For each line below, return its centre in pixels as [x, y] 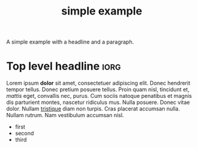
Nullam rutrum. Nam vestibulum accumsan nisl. [65, 115]
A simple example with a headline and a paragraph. [70, 42]
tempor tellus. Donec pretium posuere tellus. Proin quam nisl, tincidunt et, [98, 89]
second [25, 134]
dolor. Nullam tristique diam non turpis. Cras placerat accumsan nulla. [93, 109]
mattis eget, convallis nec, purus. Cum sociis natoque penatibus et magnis [99, 96]
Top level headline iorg [64, 66]
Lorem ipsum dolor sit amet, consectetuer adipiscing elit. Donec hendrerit [98, 83]
